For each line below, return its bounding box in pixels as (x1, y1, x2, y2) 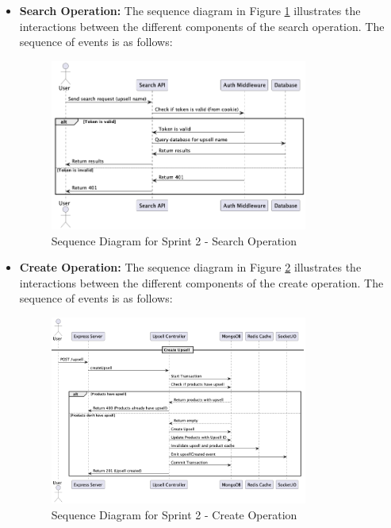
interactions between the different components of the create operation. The (19, 274, 384, 291)
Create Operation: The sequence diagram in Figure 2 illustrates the (19, 259, 362, 276)
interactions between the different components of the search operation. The (19, 17, 385, 34)
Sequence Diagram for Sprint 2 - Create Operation (51, 506, 297, 522)
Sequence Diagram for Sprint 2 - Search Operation (51, 232, 297, 249)
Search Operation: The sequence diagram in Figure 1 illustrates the (19, 2, 361, 18)
